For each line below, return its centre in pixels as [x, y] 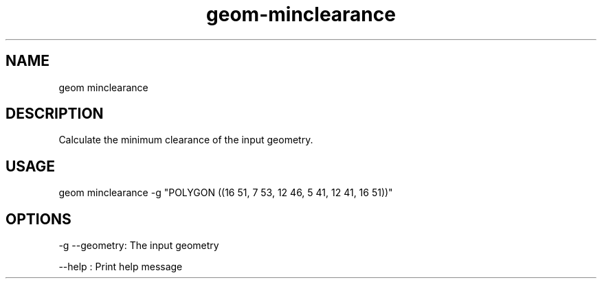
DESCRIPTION [55, 114]
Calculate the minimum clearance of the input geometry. [186, 140]
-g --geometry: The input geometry [139, 246]
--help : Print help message [121, 267]
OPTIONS [38, 219]
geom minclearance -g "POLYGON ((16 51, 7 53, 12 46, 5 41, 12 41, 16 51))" [226, 193]
